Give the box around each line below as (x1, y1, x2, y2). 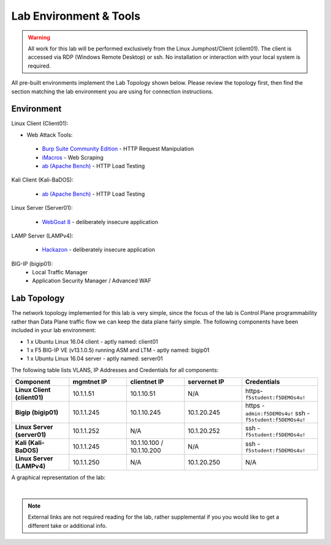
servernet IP (188, 377, 225, 386)
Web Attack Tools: (26, 131, 73, 138)
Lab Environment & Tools (11, 9, 141, 23)
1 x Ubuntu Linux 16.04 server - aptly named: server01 (26, 355, 163, 362)
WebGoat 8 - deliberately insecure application (42, 218, 159, 225)
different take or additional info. (28, 522, 107, 529)
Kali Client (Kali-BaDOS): (11, 176, 74, 184)
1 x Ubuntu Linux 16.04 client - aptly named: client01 (26, 338, 159, 345)
